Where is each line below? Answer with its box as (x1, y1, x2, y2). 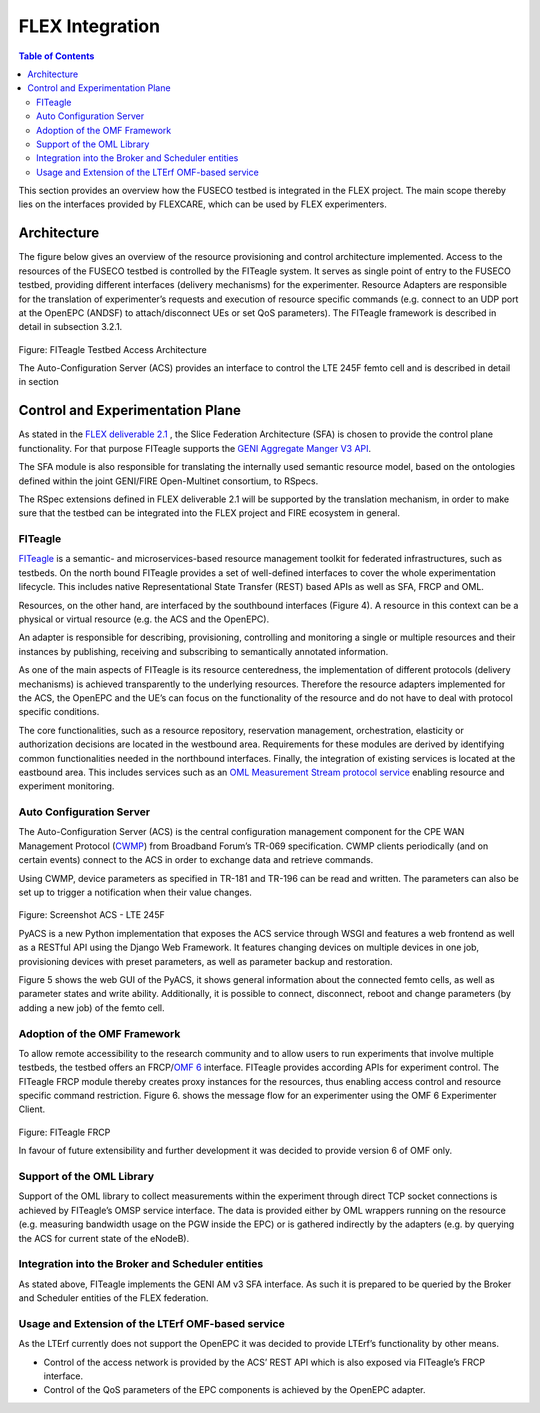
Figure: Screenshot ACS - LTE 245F (18, 909, 165, 921)
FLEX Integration (18, 15, 160, 37)
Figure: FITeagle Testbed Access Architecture (18, 343, 207, 355)
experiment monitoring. (18, 780, 115, 792)
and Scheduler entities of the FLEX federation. (18, 1292, 209, 1304)
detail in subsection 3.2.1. (18, 321, 123, 333)
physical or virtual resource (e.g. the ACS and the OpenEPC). (18, 613, 270, 625)
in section (18, 376, 59, 388)
